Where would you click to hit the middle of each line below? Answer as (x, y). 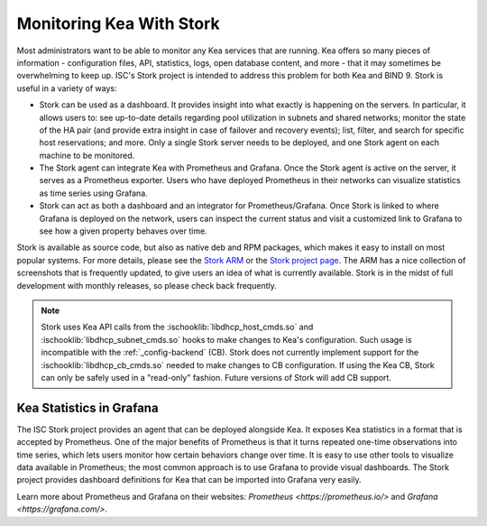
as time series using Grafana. (93, 193)
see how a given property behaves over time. (123, 231)
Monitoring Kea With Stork (118, 23)
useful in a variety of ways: (67, 88)
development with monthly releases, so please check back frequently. (147, 285)
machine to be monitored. (87, 155)
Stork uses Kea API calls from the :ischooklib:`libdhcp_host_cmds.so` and (177, 327)
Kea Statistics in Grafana (87, 407)
